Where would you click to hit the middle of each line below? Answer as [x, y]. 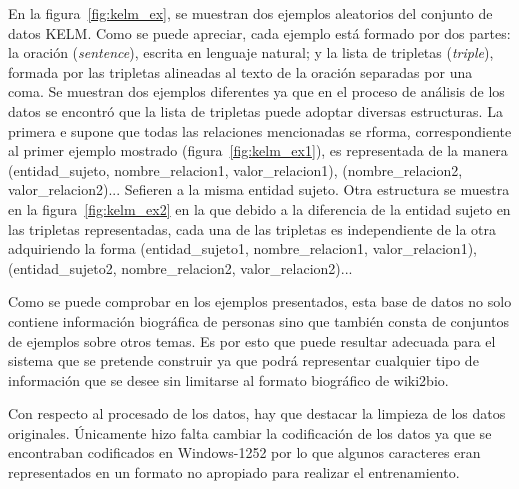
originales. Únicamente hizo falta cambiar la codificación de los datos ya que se [250, 432]
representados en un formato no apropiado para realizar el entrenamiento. [234, 472]
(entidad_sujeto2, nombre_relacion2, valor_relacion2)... [180, 267]
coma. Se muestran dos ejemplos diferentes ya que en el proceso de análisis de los [256, 91]
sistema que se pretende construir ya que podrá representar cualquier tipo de [243, 360]
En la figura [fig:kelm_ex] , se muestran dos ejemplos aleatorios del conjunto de [250, 13]
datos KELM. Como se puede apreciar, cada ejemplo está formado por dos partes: [259, 32]
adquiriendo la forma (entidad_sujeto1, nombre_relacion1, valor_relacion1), [242, 248]
